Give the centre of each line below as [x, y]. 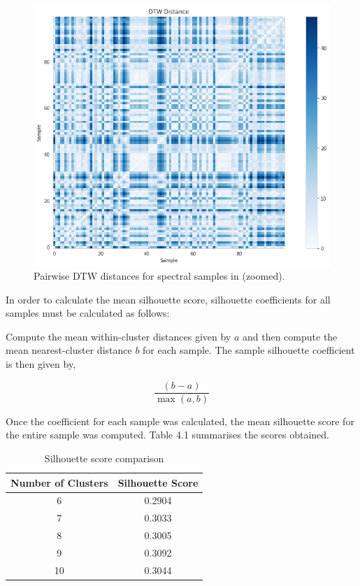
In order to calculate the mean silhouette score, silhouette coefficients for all [168, 299]
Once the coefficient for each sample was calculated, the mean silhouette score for [180, 421]
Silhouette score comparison [104, 458]
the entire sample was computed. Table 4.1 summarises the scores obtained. [167, 435]
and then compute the [290, 336]
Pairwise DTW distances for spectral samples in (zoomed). [159, 276]
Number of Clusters [59, 482]
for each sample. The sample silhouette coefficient [249, 350]
